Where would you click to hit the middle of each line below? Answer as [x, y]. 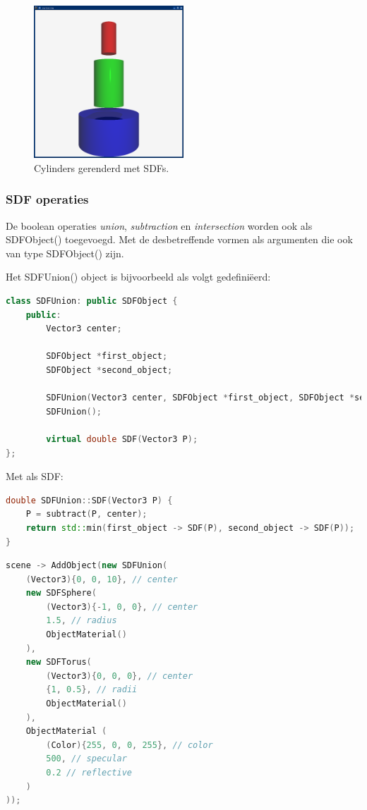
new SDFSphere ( [61, 593]
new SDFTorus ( [59, 662]
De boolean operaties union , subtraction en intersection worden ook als [159, 225]
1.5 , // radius [82, 621]
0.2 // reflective [89, 773]
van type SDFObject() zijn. [65, 253]
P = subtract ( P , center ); [86, 514]
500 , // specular [86, 759]
